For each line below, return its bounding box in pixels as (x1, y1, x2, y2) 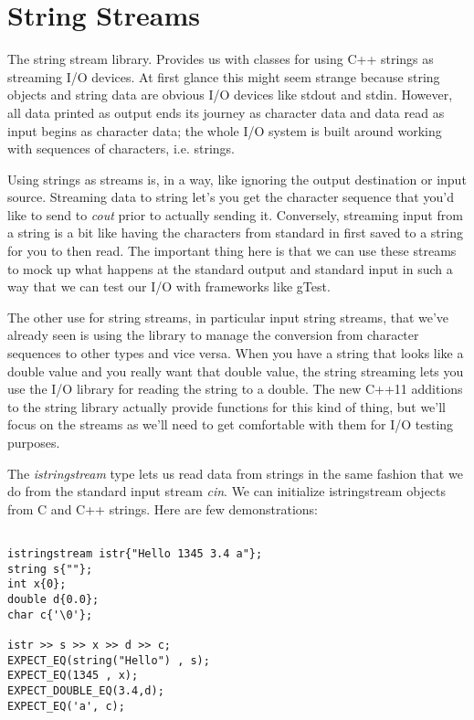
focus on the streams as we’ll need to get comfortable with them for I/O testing (7, 415, 454, 434)
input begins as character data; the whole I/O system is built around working (7, 121, 442, 140)
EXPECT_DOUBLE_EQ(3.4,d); (7, 683, 164, 697)
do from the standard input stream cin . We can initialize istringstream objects (7, 482, 447, 501)
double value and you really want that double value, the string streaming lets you (7, 361, 464, 380)
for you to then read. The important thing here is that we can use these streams (7, 241, 457, 260)
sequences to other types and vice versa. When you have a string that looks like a (7, 344, 464, 363)
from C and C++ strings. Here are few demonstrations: (7, 499, 318, 518)
